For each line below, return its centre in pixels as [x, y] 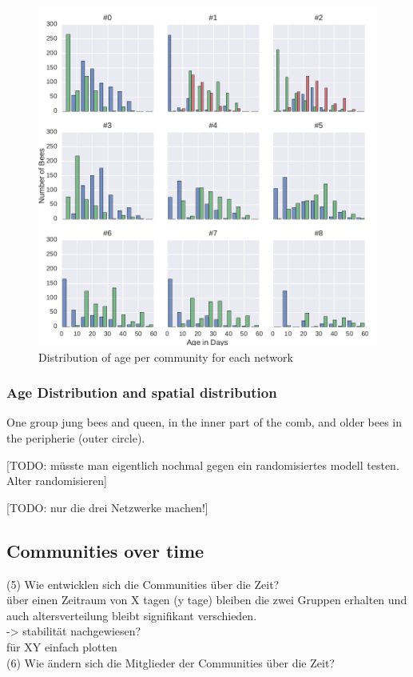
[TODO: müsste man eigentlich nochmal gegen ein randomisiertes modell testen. [203, 465]
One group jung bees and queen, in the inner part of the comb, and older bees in [205, 422]
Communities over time [105, 550]
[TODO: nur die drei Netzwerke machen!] [107, 507]
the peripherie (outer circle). [76, 438]
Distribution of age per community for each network [166, 357]
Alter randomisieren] [57, 481]
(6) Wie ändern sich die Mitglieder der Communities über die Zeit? [171, 662]
